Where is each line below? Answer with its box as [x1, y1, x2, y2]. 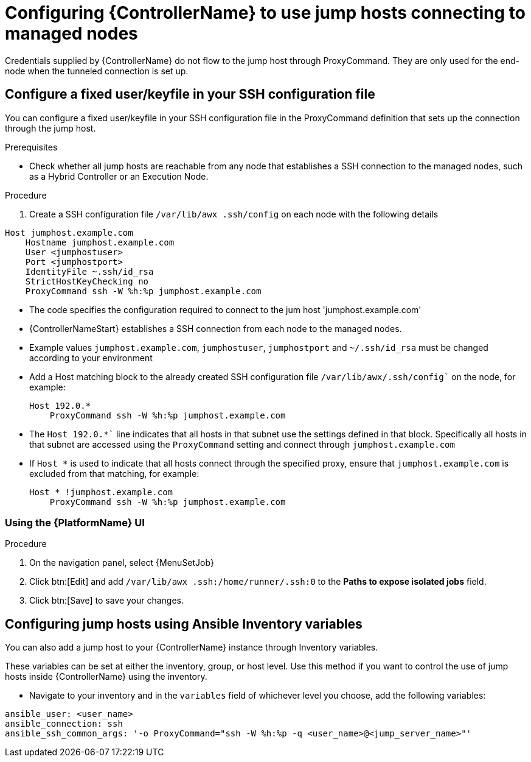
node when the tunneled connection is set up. [5, 65, 189, 76]
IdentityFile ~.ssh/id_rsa [25, 266, 154, 277]
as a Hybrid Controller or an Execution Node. [29, 171, 209, 182]
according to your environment [29, 352, 153, 363]
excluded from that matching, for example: [29, 468, 200, 479]
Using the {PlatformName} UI [5, 516, 145, 529]
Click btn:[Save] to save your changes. [29, 595, 184, 606]
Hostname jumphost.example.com [25, 237, 175, 247]
